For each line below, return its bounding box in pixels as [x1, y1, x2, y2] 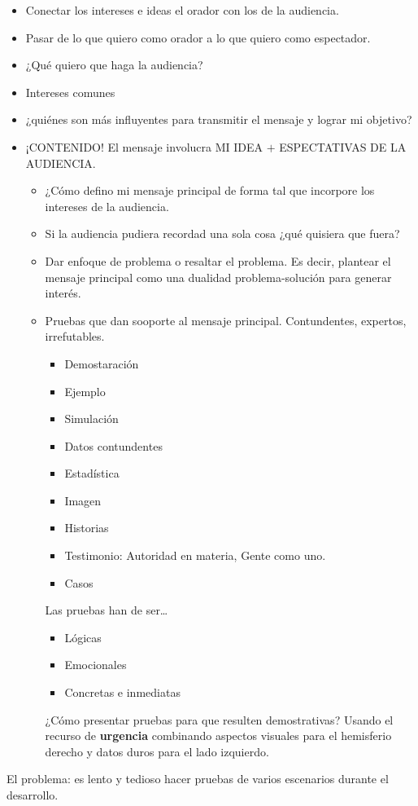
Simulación [64, 410, 119, 427]
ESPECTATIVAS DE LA [279, 138, 407, 155]
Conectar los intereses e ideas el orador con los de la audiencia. [25, 2, 339, 18]
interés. [45, 284, 81, 302]
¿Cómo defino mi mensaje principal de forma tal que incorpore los [45, 182, 375, 199]
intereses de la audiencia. [45, 197, 169, 214]
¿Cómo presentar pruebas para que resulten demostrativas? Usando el [45, 711, 394, 728]
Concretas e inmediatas [64, 684, 181, 701]
